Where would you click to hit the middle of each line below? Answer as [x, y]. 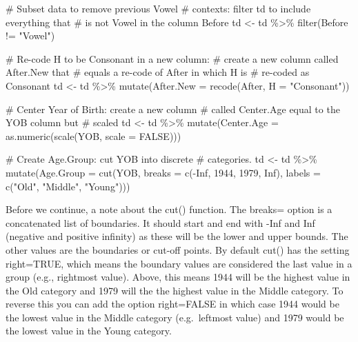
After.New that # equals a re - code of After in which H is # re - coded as [158, 72]
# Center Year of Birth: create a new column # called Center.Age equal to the [173, 109]
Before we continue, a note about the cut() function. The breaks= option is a [169, 209]
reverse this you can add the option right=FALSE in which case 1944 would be [172, 304]
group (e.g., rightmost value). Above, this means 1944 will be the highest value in [178, 277]
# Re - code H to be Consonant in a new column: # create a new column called [172, 58]
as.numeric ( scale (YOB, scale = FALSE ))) [93, 135]
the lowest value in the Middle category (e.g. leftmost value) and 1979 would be [175, 317]
